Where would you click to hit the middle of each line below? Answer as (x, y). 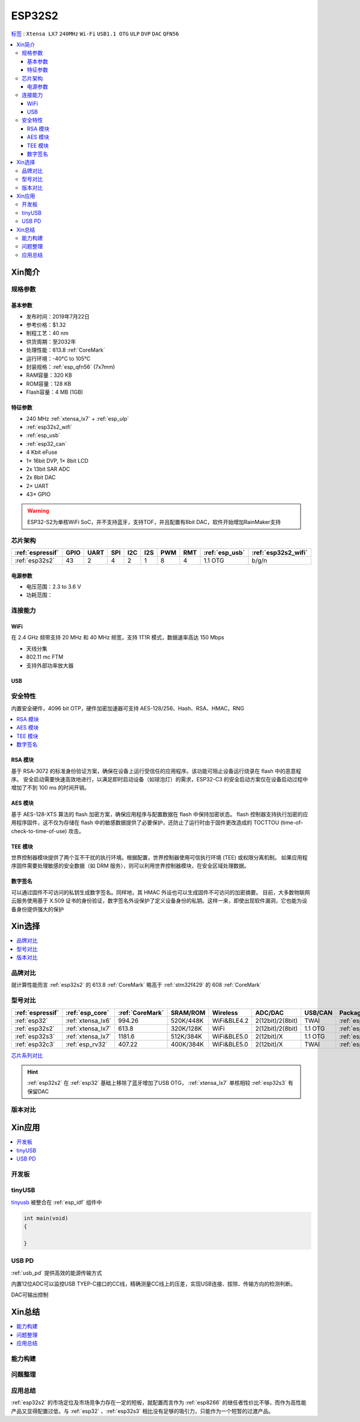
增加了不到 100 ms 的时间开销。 (50, 788)
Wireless (225, 1013)
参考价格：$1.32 (46, 325)
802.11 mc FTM (45, 657)
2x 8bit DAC (41, 477)
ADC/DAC (270, 1013)
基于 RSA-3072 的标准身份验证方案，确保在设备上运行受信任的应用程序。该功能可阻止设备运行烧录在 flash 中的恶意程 (156, 771)
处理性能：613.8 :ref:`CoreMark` (66, 350)
